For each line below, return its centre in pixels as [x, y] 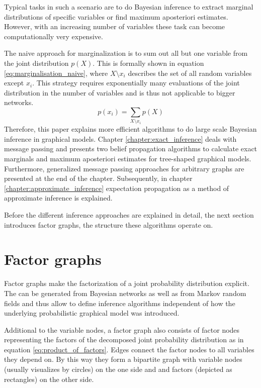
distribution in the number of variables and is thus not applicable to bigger [120, 92]
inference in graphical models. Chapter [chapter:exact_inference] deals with [120, 138]
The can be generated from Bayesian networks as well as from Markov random [125, 293]
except [14, 83]
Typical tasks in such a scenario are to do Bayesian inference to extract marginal [129, 7]
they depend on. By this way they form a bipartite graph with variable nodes [123, 359]
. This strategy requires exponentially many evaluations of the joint [136, 83]
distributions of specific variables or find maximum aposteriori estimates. [116, 16]
